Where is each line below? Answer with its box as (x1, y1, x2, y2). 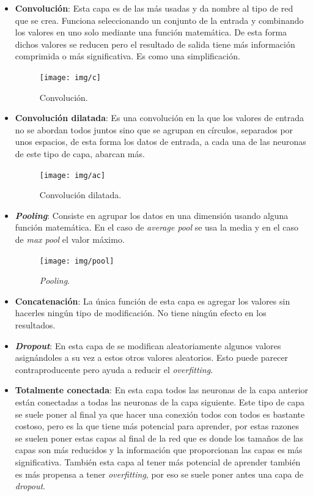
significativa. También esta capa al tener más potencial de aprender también (15, 456, 301, 468)
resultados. (15, 319, 56, 331)
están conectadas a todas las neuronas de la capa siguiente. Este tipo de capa (15, 396, 305, 409)
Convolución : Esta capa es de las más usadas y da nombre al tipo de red (15, 2, 293, 14)
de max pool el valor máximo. (15, 233, 125, 246)
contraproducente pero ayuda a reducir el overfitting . (15, 363, 213, 376)
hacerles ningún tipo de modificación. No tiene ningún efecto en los (15, 306, 267, 319)
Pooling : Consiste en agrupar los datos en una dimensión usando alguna (15, 209, 289, 221)
